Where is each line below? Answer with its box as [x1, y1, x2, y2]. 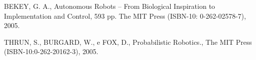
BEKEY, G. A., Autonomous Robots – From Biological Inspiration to [4, 1, 215, 11]
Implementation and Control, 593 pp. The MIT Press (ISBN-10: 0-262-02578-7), [4, 10, 246, 21]
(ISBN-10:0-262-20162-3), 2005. [4, 46, 99, 57]
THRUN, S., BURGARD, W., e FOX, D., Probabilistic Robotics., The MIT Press [4, 36, 252, 47]
